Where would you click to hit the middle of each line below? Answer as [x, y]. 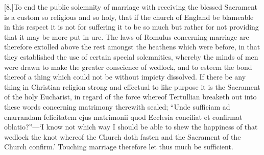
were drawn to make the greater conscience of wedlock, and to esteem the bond [128, 67]
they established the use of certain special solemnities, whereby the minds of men [131, 56]
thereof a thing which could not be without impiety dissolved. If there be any [125, 77]
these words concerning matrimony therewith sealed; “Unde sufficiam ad [117, 106]
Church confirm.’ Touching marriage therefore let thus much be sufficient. [119, 147]
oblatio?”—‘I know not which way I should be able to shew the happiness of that [131, 127]
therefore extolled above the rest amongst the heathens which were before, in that [132, 47]
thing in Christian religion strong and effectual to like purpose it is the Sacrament [132, 86]
